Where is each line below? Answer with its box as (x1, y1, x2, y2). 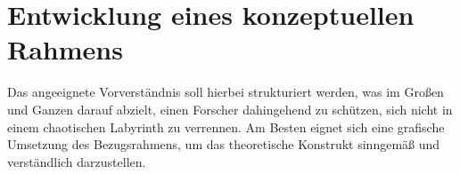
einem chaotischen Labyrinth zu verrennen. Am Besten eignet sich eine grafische (7, 117, 445, 136)
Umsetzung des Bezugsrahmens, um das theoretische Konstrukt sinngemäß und (7, 135, 440, 154)
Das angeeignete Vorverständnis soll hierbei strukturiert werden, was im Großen (7, 83, 444, 101)
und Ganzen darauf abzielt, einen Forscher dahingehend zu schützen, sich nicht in (7, 99, 453, 118)
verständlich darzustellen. (7, 152, 146, 170)
